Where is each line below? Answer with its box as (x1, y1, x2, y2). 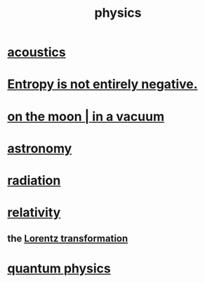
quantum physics (7, 261, 111, 276)
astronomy (7, 140, 72, 156)
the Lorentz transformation (7, 233, 128, 244)
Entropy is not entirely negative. (7, 76, 198, 92)
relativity (7, 205, 61, 221)
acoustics (7, 44, 67, 60)
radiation (7, 172, 61, 188)
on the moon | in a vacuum (7, 109, 165, 124)
